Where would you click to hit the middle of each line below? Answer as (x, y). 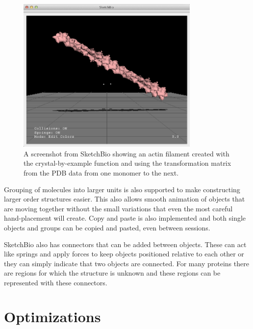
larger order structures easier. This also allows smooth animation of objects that (125, 199)
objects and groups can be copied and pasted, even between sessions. (107, 227)
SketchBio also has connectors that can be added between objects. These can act (125, 244)
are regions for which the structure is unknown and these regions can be (112, 273)
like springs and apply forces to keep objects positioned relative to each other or (124, 254)
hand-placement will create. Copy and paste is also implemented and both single (125, 218)
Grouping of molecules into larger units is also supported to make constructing (122, 189)
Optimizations (52, 316)
